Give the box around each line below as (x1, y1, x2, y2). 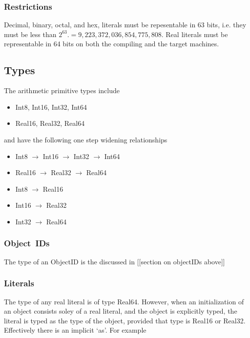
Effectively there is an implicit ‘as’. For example (4, 325, 146, 335)
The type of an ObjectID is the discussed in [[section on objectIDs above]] (4, 256, 225, 266)
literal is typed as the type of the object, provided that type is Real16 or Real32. (4, 315, 246, 325)
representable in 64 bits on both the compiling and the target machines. (4, 39, 219, 49)
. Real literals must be (161, 29, 228, 39)
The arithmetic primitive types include (4, 85, 120, 96)
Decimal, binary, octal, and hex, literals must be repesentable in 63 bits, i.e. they (4, 20, 247, 30)
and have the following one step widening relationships (4, 134, 167, 144)
